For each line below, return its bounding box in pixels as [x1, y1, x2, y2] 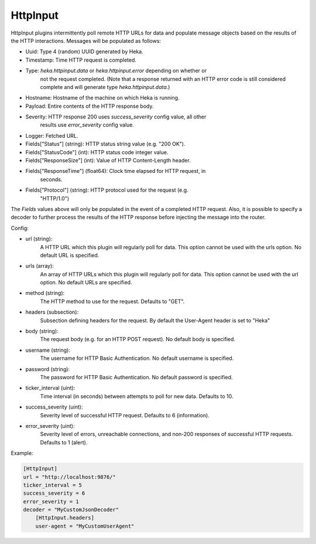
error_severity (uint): [25, 422, 75, 429]
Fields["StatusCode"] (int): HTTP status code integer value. [25, 148, 169, 155]
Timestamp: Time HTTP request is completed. [25, 56, 137, 63]
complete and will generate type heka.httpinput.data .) [40, 83, 170, 90]
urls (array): [25, 263, 54, 270]
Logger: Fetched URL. [25, 132, 78, 139]
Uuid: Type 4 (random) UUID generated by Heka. [25, 48, 143, 55]
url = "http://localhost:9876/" [23, 474, 116, 480]
